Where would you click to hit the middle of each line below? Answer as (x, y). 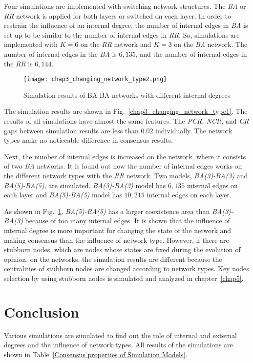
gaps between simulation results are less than (71, 130)
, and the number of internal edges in (191, 53)
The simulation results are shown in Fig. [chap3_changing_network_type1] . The (126, 111)
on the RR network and (116, 44)
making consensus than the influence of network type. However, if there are (116, 240)
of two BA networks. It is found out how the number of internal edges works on (123, 166)
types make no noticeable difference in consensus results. (88, 140)
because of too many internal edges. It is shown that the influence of (127, 221)
